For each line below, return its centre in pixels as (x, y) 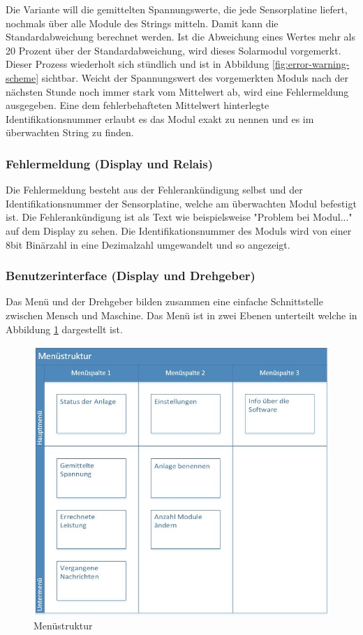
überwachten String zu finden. (70, 132)
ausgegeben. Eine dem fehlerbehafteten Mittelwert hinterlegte (138, 105)
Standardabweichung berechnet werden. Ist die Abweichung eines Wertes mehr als (180, 37)
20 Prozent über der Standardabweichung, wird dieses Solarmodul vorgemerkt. (173, 50)
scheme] (22, 77)
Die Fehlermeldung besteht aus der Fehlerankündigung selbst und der (154, 190)
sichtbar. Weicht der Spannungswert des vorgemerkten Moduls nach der (195, 77)
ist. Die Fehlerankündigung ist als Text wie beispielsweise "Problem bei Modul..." (179, 217)
